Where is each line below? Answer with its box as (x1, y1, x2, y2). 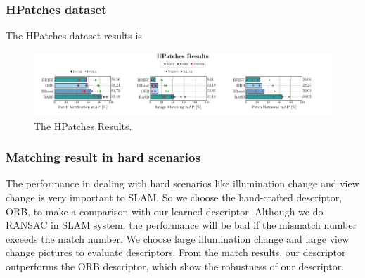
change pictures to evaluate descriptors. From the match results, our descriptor (6, 245, 346, 260)
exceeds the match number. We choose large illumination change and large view (6, 231, 350, 246)
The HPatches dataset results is (6, 28, 142, 43)
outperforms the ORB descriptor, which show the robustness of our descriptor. (6, 259, 345, 274)
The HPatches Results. (34, 118, 132, 133)
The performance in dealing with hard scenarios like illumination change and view (6, 176, 359, 191)
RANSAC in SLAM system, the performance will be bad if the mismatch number (6, 217, 357, 232)
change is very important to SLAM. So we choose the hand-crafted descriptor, (6, 190, 342, 205)
